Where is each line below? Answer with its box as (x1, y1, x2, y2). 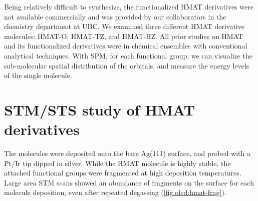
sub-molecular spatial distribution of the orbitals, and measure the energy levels (4, 60, 249, 70)
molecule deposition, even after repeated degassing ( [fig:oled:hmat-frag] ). (4, 187, 226, 197)
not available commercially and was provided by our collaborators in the (4, 11, 226, 21)
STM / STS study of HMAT (4, 99, 195, 119)
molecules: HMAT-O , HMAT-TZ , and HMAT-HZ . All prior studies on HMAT (4, 30, 243, 41)
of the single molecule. (4, 70, 72, 80)
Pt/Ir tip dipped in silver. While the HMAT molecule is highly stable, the (4, 157, 231, 168)
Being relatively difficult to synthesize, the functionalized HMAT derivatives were (4, 1, 253, 11)
